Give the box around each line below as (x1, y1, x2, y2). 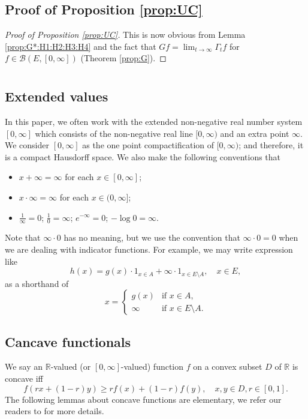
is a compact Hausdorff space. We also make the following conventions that (5, 150, 281, 163)
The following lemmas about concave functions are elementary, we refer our (5, 393, 282, 405)
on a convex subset (193, 360, 262, 373)
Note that (5, 231, 41, 244)
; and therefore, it (238, 139, 304, 151)
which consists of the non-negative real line (35, 127, 193, 139)
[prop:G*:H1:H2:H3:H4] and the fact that (5, 40, 156, 52)
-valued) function (120, 360, 184, 373)
